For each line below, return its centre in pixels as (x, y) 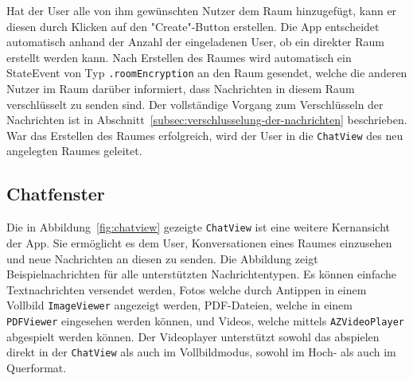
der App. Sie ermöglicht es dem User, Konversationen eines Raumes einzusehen (199, 242)
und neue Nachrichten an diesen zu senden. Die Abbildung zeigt (162, 258)
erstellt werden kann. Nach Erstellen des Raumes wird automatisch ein (179, 57)
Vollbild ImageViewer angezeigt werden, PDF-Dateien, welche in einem (179, 305)
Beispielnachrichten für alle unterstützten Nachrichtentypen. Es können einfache (202, 274)
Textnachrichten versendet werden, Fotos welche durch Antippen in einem (187, 289)
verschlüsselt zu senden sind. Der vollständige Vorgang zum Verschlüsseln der (195, 104)
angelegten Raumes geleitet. (74, 151)
